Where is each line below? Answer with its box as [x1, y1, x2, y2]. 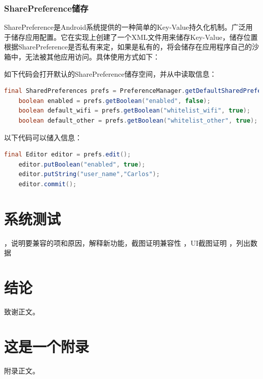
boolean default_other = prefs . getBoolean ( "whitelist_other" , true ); [18, 117, 258, 124]
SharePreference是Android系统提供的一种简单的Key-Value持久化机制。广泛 [4, 22, 246, 32]
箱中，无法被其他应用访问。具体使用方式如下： [4, 51, 160, 62]
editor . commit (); [18, 180, 77, 188]
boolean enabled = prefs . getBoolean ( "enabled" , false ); [18, 97, 211, 104]
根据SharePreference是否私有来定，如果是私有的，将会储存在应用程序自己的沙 [4, 41, 259, 52]
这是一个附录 [4, 336, 90, 356]
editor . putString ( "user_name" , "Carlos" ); [18, 171, 160, 178]
